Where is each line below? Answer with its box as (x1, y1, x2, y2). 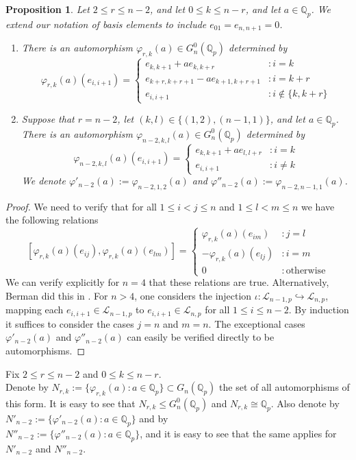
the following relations (5, 213, 99, 227)
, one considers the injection (134, 288, 252, 302)
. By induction (288, 302, 349, 317)
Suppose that (21, 112, 75, 126)
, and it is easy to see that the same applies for (140, 426, 337, 440)
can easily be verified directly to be (127, 330, 275, 344)
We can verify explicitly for (5, 275, 120, 289)
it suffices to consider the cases (5, 316, 134, 330)
